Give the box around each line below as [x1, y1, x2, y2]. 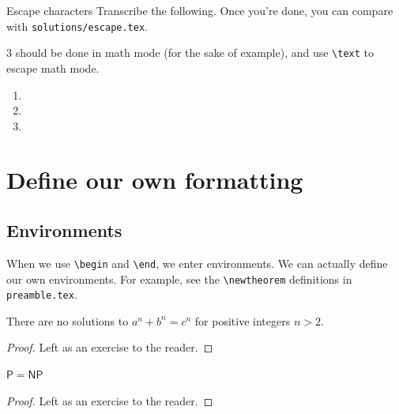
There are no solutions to [6, 312, 129, 329]
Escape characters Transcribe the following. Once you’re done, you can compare [6, 2, 393, 18]
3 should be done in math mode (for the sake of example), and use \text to [6, 44, 374, 61]
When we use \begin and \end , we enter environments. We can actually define [6, 254, 388, 271]
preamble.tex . [6, 286, 77, 303]
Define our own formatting [6, 164, 303, 196]
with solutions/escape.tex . [6, 17, 148, 34]
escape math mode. [6, 59, 100, 76]
